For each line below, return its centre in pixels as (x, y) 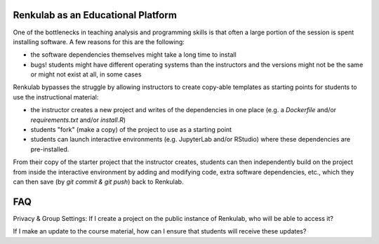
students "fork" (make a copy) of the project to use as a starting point (131, 130)
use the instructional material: (56, 97)
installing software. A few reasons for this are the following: (99, 41)
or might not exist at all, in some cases (86, 74)
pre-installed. (50, 149)
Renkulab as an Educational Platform (95, 15)
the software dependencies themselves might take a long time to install (133, 55)
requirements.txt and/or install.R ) (78, 120)
